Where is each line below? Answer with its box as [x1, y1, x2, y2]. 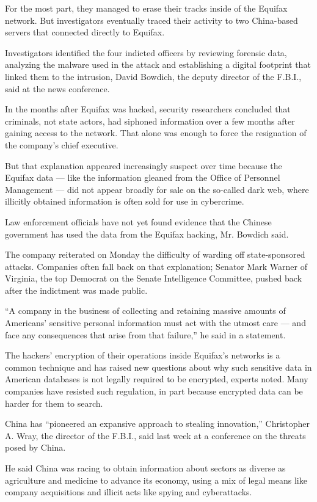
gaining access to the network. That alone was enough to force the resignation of [5, 126, 307, 139]
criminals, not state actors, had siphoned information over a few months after [5, 114, 295, 127]
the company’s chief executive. [5, 138, 118, 151]
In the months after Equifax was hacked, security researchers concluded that [5, 103, 291, 115]
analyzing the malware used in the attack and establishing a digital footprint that [5, 58, 311, 71]
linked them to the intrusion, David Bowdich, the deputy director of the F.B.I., [5, 70, 302, 82]
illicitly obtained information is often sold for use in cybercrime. [5, 195, 244, 208]
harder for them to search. [5, 396, 103, 409]
